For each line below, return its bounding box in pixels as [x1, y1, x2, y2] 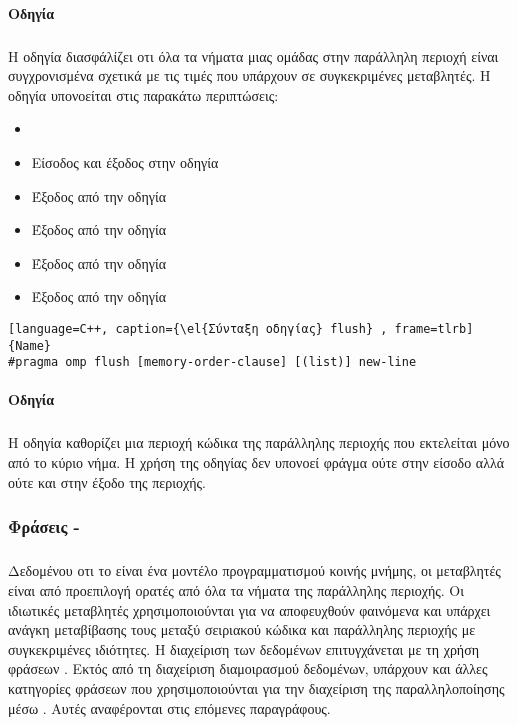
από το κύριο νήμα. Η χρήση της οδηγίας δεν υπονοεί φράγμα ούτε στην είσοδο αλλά [8, 452, 505, 473]
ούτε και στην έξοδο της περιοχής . [8, 471, 206, 492]
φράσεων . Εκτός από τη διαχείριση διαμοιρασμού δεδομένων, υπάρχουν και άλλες [8, 658, 488, 679]
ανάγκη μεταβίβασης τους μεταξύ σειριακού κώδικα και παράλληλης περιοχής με [8, 619, 476, 640]
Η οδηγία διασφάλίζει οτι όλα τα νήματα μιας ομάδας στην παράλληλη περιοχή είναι [8, 45, 499, 66]
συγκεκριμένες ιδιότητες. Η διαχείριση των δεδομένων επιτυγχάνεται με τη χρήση [8, 638, 480, 659]
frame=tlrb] [394, 321, 474, 336]
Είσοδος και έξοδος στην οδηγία [31, 151, 219, 172]
